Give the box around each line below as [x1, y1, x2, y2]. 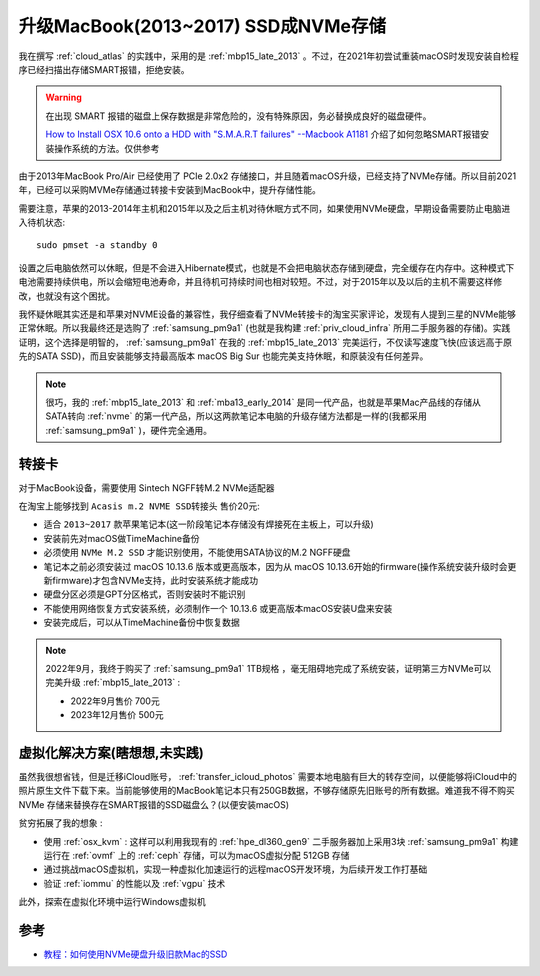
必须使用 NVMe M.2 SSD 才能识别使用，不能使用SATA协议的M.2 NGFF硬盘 [43, 546, 351, 559]
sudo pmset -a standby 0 [36, 240, 158, 251]
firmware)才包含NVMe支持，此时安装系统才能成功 [51, 575, 259, 586]
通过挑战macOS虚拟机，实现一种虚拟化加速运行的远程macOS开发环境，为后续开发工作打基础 [43, 863, 428, 875]
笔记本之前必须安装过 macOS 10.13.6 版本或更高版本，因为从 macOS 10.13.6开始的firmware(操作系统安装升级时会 [43, 560, 509, 572]
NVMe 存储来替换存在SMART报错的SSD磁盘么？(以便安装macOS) [18, 798, 290, 810]
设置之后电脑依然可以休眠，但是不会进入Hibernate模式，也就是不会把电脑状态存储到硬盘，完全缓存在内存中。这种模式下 [18, 261, 515, 274]
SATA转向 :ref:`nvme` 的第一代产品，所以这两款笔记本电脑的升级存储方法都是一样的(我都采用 [45, 410, 427, 422]
